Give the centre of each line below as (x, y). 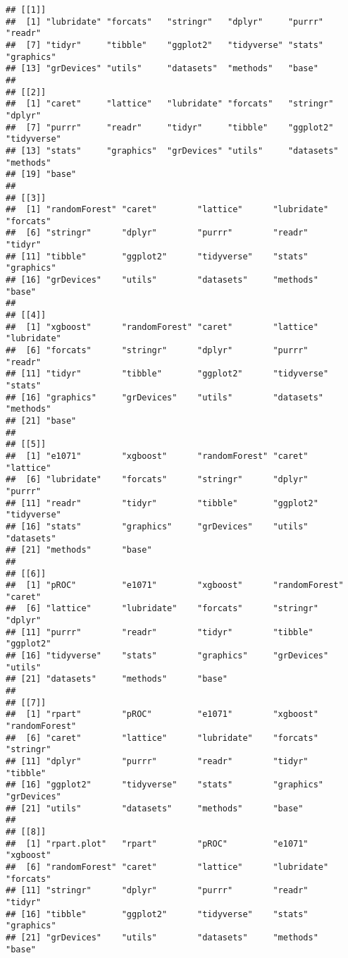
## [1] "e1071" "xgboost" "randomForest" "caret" (157, 456)
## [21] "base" (41, 420)
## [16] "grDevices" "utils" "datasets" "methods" (162, 280)
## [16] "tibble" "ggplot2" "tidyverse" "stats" (157, 914)
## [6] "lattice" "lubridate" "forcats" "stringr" (162, 609)
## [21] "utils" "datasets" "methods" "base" (155, 808)
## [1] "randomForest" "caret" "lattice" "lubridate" (167, 210)
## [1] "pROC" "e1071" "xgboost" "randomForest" (175, 585)
